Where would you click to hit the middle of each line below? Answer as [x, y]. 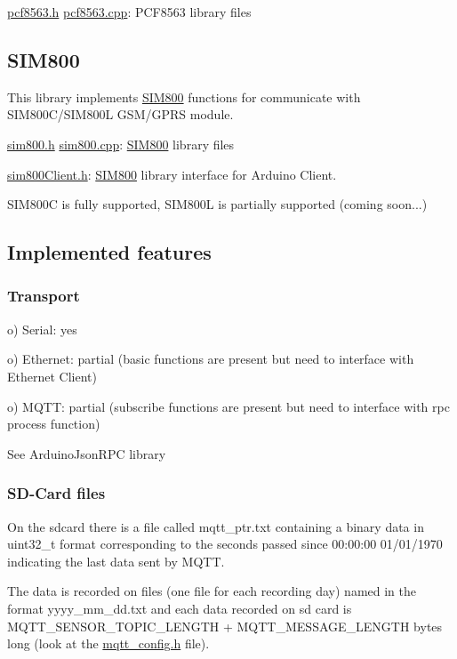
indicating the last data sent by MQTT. [116, 561]
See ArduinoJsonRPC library [87, 453]
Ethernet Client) [52, 376]
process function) [54, 424]
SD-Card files [56, 493]
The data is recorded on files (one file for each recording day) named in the [212, 591]
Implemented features [109, 252]
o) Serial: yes [42, 329]
